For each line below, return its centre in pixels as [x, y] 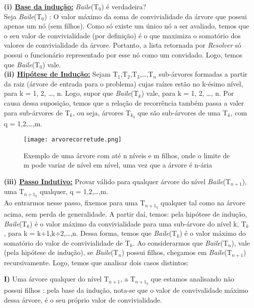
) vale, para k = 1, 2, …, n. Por [187, 93]
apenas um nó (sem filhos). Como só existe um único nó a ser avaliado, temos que [127, 26]
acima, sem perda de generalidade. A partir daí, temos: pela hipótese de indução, [126, 214]
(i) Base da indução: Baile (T [51, 6]
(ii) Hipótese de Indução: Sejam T [61, 74]
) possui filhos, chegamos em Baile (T [177, 252]
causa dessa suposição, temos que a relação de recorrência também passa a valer [124, 102]
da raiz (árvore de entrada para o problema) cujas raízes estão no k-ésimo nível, [124, 83]
